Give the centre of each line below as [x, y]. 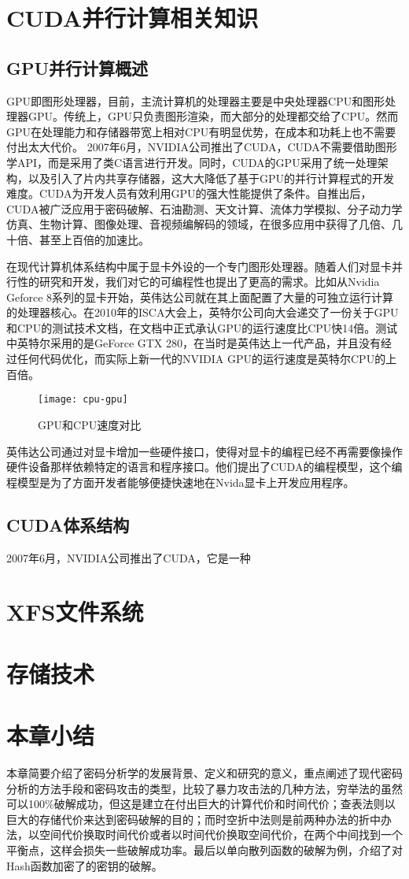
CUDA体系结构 [68, 524]
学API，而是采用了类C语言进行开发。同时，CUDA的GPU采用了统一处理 [192, 162]
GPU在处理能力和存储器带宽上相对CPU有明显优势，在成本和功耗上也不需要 [201, 131]
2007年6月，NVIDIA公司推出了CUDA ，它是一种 [129, 557]
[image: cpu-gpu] [83, 400]
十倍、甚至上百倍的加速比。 [78, 239]
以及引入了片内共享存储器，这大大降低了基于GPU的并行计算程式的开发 [211, 178]
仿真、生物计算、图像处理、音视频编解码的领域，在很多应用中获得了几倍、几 [204, 224]
